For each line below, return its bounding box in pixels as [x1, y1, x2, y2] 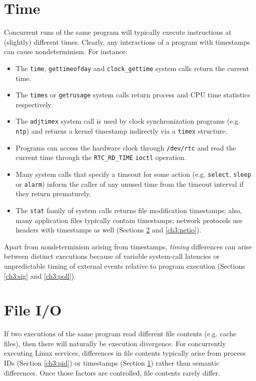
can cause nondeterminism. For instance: [4, 46, 128, 57]
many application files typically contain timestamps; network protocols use [15, 215, 243, 225]
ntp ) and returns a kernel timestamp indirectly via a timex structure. [15, 126, 228, 136]
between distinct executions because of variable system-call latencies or [4, 251, 220, 261]
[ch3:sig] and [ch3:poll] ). [4, 270, 76, 281]
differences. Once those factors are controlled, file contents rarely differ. [4, 367, 220, 378]
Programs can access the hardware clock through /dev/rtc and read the [15, 142, 236, 152]
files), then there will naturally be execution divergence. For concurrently [4, 338, 226, 348]
